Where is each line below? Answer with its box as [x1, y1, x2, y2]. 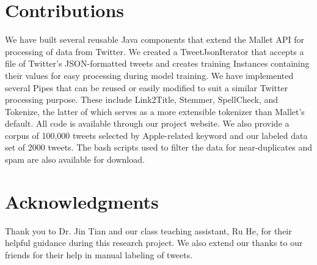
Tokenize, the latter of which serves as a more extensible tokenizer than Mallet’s [5, 105, 305, 118]
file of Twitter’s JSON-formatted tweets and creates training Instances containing [5, 57, 310, 70]
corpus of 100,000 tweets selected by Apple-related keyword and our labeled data [5, 129, 308, 141]
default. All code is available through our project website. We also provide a [5, 117, 290, 130]
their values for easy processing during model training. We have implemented [5, 69, 294, 81]
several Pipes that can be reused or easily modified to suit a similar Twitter [5, 81, 288, 94]
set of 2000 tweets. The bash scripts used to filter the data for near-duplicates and [5, 141, 313, 154]
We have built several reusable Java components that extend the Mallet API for [5, 33, 304, 46]
